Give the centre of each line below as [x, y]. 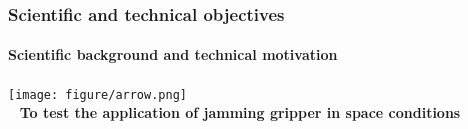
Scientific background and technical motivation [173, 54]
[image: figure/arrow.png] [97, 94]
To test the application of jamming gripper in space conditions [240, 112]
